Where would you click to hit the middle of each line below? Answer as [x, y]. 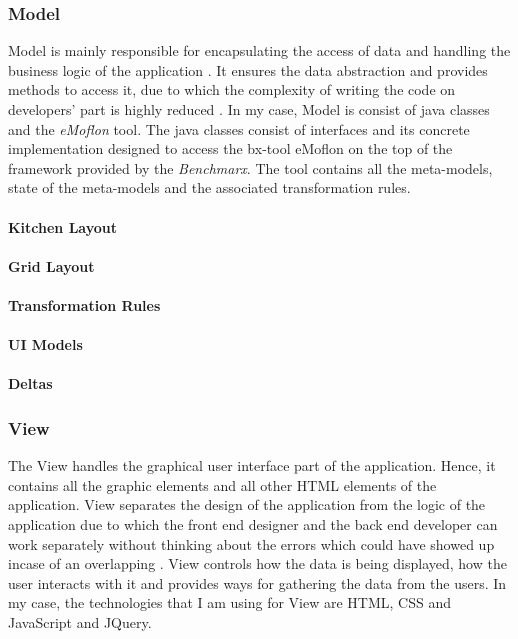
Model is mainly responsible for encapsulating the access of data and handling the [259, 50]
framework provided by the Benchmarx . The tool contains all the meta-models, [250, 167]
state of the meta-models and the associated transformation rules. [209, 187]
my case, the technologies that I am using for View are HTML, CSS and [230, 602]
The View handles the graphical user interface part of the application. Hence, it [252, 465]
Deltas [30, 383]
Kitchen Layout [63, 226]
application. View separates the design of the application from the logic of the [247, 504]
